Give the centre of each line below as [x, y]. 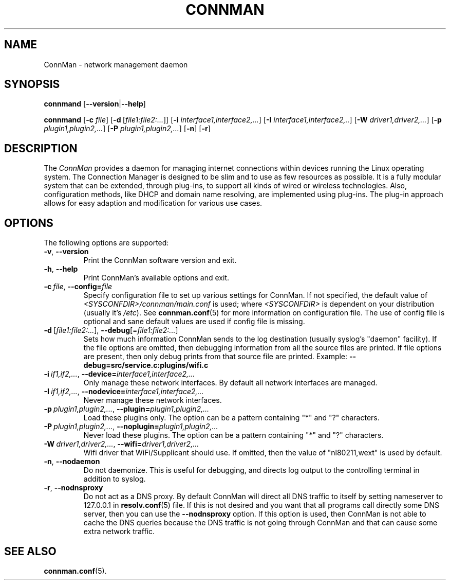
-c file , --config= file [78, 287]
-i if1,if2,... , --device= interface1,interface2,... [119, 374]
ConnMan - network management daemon [116, 64]
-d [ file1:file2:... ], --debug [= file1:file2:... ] [111, 330]
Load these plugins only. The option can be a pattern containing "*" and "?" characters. [231, 418]
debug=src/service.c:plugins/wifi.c [146, 365]
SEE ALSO [30, 551]
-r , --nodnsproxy [73, 488]
